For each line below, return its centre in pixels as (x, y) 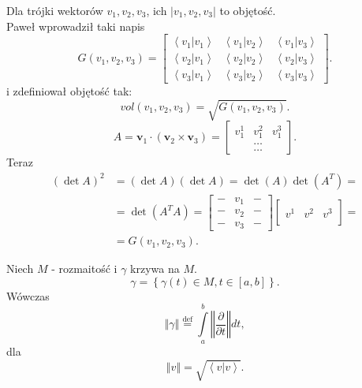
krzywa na (155, 269)
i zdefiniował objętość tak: (69, 91)
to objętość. (248, 10)
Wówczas (28, 295)
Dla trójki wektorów (55, 10)
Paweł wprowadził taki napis (76, 26)
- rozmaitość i (84, 269)
